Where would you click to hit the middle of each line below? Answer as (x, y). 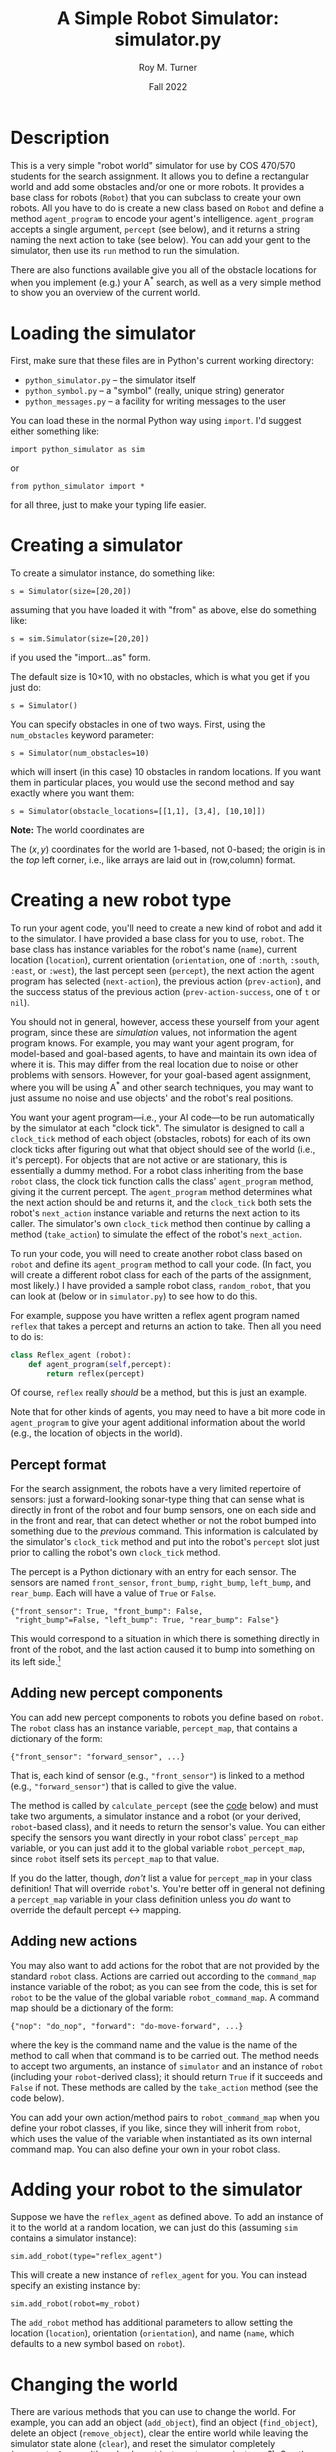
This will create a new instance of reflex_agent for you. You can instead (159, 2275)
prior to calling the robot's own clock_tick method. (115, 1553)
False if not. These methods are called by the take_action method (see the (164, 2087)
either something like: (55, 431)
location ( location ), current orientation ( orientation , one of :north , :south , (165, 960)
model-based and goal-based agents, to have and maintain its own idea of (164, 1054)
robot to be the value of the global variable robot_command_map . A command (165, 1997)
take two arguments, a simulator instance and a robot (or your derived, (156, 1816)
